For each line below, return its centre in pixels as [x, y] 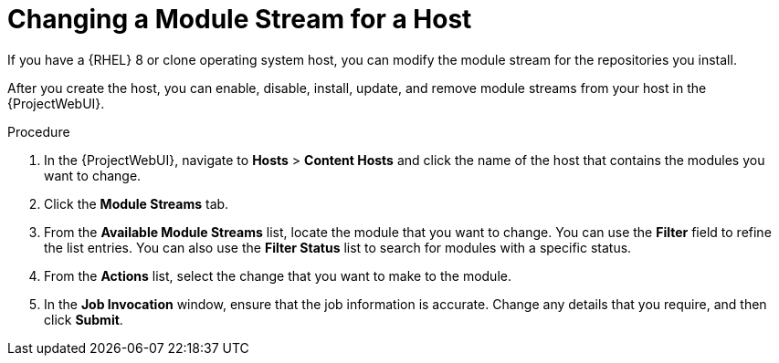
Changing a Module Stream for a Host [240, 19]
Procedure [39, 131]
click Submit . [84, 319]
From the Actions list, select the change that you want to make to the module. [278, 275]
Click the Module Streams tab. [137, 203]
